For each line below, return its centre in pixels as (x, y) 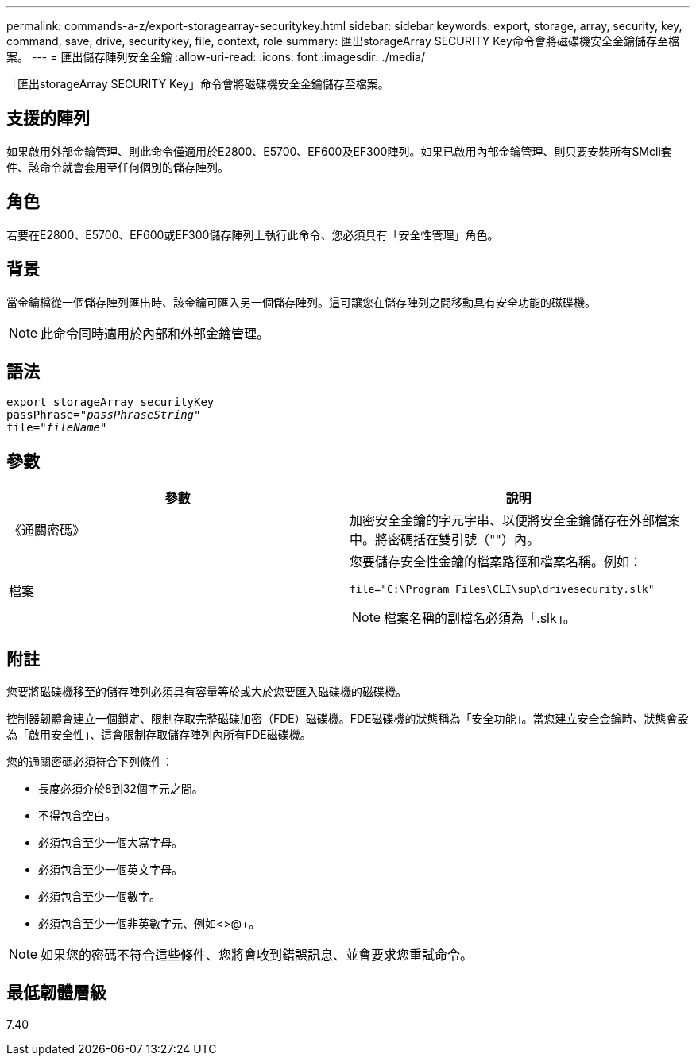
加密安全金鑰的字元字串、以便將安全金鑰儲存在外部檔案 (515, 521)
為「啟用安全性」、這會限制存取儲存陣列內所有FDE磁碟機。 (159, 735)
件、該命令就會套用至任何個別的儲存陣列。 (118, 167)
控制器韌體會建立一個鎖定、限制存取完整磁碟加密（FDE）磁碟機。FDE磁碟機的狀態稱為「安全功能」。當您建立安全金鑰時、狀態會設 (348, 719)
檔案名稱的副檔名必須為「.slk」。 (480, 618)
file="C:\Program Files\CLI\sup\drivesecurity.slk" (502, 589)
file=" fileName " (57, 428)
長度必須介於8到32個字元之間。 (121, 789)
